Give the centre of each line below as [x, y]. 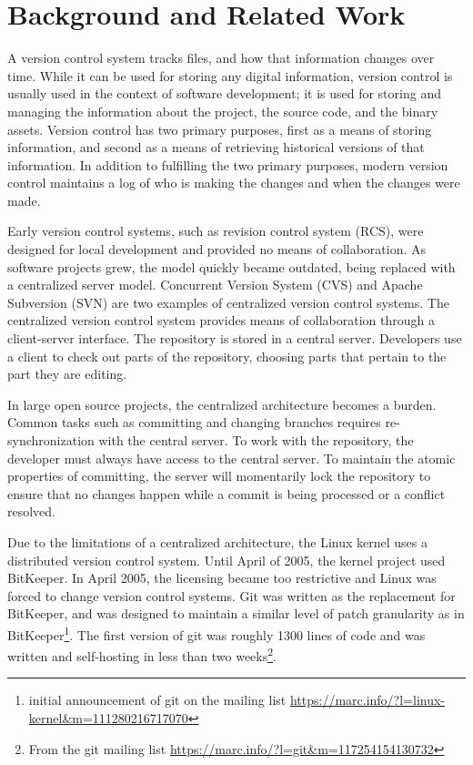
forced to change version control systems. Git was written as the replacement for [231, 595]
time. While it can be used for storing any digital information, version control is [230, 75]
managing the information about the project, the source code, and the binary [223, 111]
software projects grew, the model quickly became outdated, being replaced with [231, 266]
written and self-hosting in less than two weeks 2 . [142, 654]
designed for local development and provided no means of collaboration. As [217, 249]
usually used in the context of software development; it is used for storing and [224, 93]
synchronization [51, 440]
